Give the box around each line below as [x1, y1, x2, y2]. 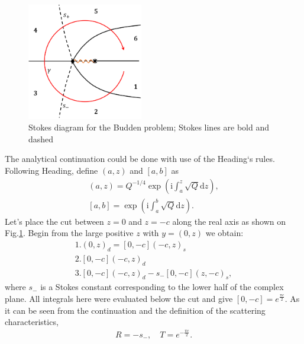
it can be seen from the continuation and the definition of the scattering [5, 304, 266, 316]
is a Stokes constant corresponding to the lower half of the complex [40, 281, 284, 293]
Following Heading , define [5, 164, 98, 177]
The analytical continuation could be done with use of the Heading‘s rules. [5, 152, 275, 165]
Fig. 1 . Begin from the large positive [5, 227, 134, 239]
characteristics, [5, 316, 59, 328]
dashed [28, 132, 54, 145]
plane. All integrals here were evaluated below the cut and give [5, 292, 233, 304]
